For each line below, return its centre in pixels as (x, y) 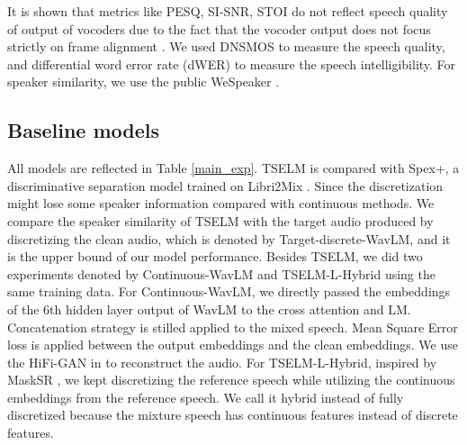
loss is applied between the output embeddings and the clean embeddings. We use (233, 345)
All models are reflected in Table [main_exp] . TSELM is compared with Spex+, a (233, 168)
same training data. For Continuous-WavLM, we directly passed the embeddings (229, 291)
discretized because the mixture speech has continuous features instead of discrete (233, 415)
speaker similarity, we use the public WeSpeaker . (144, 82)
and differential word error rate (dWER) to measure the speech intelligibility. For (232, 64)
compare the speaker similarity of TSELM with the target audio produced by (220, 220)
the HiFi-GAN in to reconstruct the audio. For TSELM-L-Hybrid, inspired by (222, 362)
